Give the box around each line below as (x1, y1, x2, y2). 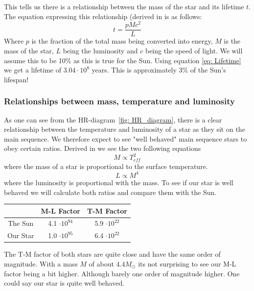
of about (89, 259, 114, 268)
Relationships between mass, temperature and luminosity (4, 95, 235, 107)
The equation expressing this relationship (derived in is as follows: (4, 11, 202, 21)
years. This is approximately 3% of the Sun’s (92, 65, 226, 75)
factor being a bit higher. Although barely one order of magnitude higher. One (4, 268, 240, 278)
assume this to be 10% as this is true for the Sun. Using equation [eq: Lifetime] (4, 55, 241, 65)
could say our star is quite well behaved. (4, 278, 125, 288)
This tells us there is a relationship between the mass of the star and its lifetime (4, 1, 244, 11)
